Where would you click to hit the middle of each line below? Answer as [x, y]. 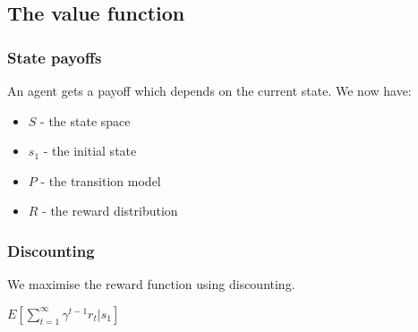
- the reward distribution [110, 211]
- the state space [85, 120]
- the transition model [101, 180]
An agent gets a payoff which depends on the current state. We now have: [209, 90]
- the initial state [90, 151]
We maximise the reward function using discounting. [151, 284]
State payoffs [55, 57]
